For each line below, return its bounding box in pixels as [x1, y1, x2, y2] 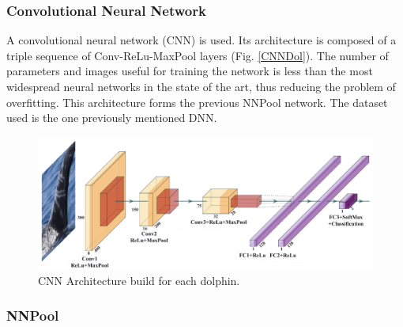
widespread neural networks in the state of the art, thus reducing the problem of [6, 78, 396, 94]
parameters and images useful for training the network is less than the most [6, 63, 373, 79]
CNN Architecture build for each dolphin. [38, 272, 240, 288]
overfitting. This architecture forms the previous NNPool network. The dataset [6, 93, 388, 110]
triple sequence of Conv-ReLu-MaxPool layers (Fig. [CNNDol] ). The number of [6, 47, 389, 63]
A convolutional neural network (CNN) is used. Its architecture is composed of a [6, 32, 397, 48]
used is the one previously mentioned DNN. [6, 109, 217, 126]
